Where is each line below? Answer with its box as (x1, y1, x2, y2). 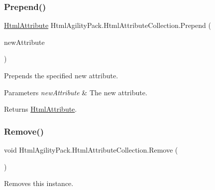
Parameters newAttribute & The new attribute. (4, 87, 147, 97)
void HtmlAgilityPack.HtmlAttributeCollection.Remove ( (4, 145, 178, 155)
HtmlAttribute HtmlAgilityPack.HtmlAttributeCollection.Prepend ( (4, 20, 211, 30)
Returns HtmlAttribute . (4, 104, 77, 114)
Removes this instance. (4, 178, 74, 189)
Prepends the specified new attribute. (4, 70, 118, 80)
